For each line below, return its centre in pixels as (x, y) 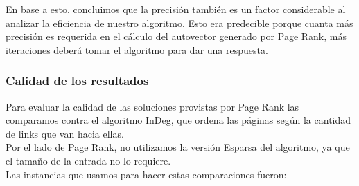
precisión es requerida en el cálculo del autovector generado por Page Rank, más (176, 36)
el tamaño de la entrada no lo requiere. (88, 160)
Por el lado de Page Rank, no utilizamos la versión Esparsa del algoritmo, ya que (178, 147)
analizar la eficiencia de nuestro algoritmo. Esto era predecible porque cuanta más (179, 22)
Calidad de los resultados (77, 81)
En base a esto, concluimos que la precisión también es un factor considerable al (176, 9)
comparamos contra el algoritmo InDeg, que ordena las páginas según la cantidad (178, 120)
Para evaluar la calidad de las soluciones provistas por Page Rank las (152, 106)
